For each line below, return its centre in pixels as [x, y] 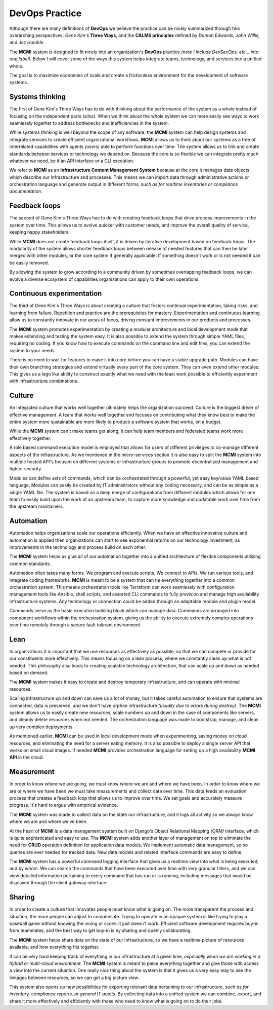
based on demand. [29, 672]
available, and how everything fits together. [54, 947]
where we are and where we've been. [49, 821]
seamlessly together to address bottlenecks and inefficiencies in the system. [89, 123]
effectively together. [30, 438]
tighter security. [26, 469]
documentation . [26, 191]
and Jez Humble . [27, 43]
